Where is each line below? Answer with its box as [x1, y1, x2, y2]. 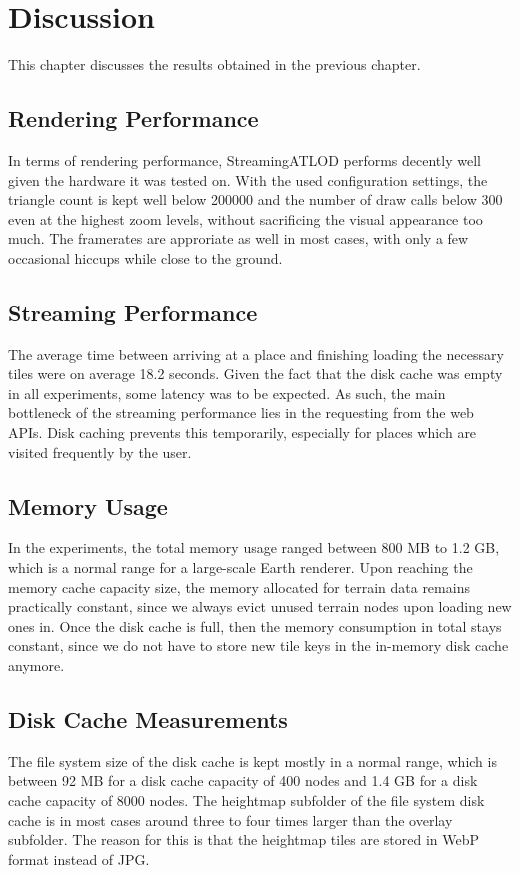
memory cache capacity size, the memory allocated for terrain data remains [8, 576, 470, 597]
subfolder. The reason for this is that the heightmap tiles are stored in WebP [8, 829, 480, 850]
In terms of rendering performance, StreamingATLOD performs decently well [8, 149, 481, 170]
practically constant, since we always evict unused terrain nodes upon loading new [8, 596, 512, 617]
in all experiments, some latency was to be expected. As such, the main [8, 382, 446, 403]
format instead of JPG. [8, 848, 150, 869]
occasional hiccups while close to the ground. [8, 247, 283, 268]
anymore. [8, 655, 65, 676]
